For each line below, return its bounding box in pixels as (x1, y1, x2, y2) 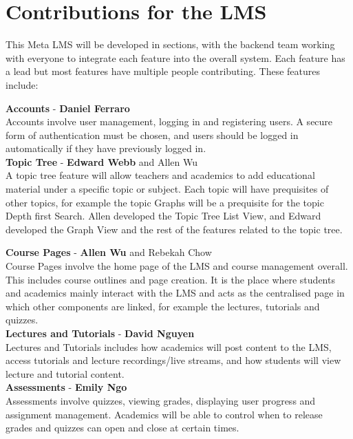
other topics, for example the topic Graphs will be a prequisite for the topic (6, 195, 324, 209)
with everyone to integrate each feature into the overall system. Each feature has (6, 50, 345, 65)
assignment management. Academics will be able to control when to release (6, 407, 323, 421)
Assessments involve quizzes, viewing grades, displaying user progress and (6, 393, 316, 407)
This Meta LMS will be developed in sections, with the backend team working (6, 37, 335, 52)
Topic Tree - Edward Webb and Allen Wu (6, 154, 198, 169)
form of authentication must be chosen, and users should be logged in (6, 127, 299, 142)
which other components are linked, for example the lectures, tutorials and (6, 299, 320, 313)
